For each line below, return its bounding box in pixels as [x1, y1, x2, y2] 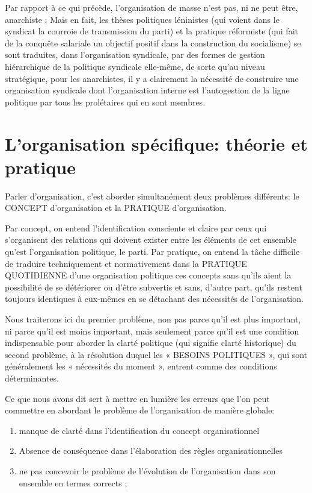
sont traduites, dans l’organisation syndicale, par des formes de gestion [5, 48, 265, 61]
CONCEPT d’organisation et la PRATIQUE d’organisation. [5, 201, 227, 214]
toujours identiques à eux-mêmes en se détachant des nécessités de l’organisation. [5, 292, 304, 305]
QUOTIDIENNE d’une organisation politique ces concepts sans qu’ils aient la [5, 269, 292, 281]
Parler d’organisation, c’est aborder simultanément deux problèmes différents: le [5, 189, 299, 202]
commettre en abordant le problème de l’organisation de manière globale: [5, 404, 275, 416]
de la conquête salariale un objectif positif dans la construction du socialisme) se [5, 36, 301, 49]
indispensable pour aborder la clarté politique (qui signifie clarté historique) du [5, 336, 296, 349]
